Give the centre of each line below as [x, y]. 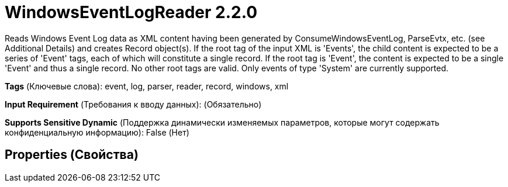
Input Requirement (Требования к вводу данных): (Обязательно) [133, 104]
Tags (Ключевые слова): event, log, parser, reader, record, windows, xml [147, 86]
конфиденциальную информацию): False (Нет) [97, 132]
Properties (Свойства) [72, 155]
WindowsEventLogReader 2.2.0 [131, 12]
